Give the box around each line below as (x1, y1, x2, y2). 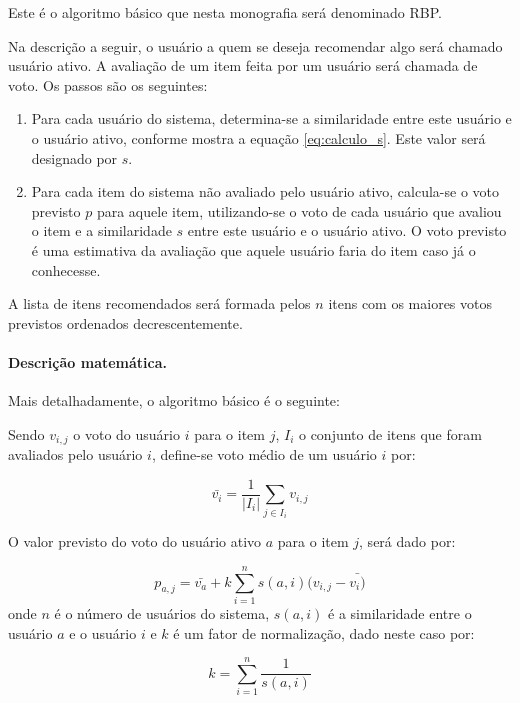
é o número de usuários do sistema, (54, 602, 270, 623)
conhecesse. (31, 259, 101, 280)
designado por (31, 147, 118, 168)
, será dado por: (359, 531, 456, 552)
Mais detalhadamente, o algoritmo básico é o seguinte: (8, 390, 340, 411)
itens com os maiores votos (328, 293, 493, 314)
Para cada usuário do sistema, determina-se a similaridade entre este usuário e (31, 108, 512, 129)
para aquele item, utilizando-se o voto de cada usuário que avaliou (96, 200, 502, 221)
